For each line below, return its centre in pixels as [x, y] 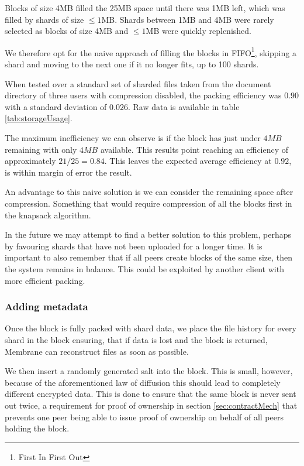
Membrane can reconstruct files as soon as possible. [97, 351]
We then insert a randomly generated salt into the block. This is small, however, [149, 371]
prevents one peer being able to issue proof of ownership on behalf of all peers [144, 417]
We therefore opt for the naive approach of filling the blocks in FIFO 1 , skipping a [151, 52]
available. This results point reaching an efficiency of [194, 149]
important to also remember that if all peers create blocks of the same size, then [149, 257]
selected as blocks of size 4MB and [67, 31]
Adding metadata [46, 306]
